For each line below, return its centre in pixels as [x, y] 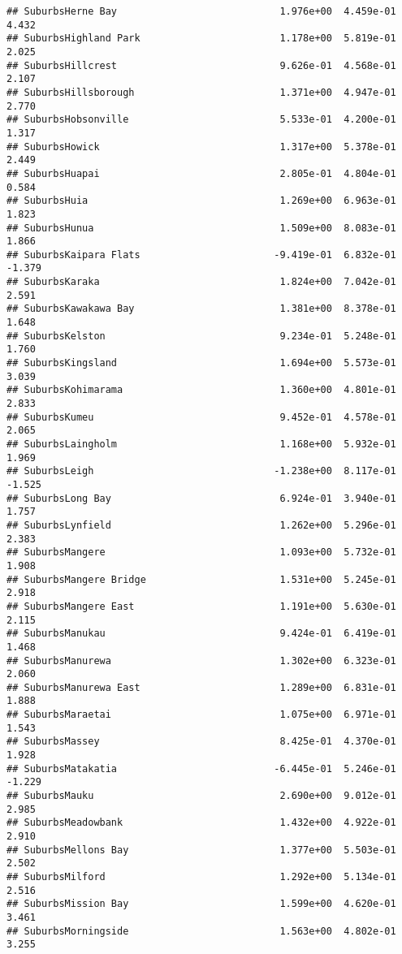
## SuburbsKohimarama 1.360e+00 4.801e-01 [201, 390]
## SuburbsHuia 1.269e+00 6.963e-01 [201, 201]
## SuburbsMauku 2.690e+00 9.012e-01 [201, 796]
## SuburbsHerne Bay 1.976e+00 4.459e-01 [201, 11]
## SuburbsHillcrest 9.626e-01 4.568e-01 [201, 65]
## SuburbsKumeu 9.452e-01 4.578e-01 [201, 417]
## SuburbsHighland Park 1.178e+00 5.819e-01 [201, 39]
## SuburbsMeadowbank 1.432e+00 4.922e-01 [201, 823]
